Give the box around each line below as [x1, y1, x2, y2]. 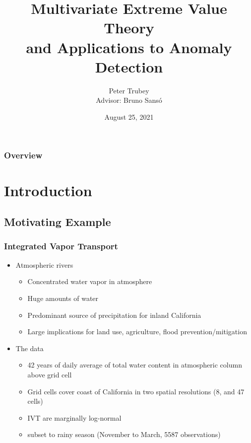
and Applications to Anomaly [26, 37, 232, 57]
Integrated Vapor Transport [4, 240, 118, 252]
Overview [4, 149, 43, 161]
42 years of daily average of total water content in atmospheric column [27, 360, 242, 370]
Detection [95, 56, 163, 76]
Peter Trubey [109, 85, 149, 95]
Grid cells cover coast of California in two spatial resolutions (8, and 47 [27, 386, 245, 396]
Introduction [4, 180, 92, 200]
